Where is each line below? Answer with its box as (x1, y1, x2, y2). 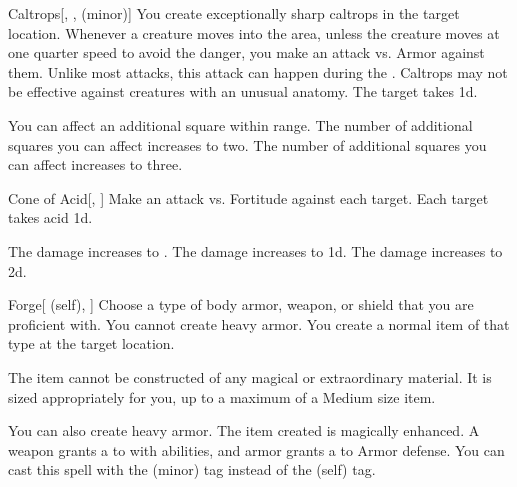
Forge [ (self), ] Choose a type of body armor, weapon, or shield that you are (8, 294, 474, 315)
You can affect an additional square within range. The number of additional (8, 114, 473, 135)
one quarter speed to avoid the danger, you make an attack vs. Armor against (8, 42, 485, 63)
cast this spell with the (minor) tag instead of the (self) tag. (8, 459, 376, 480)
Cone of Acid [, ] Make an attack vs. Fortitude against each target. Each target (8, 187, 489, 208)
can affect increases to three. (8, 154, 183, 175)
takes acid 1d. (8, 207, 93, 228)
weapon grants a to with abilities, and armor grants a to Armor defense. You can (8, 439, 505, 460)
